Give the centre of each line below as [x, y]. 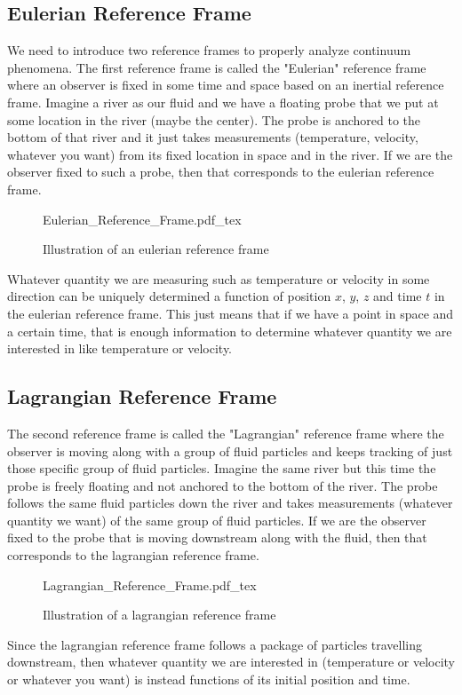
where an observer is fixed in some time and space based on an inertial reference [226, 85]
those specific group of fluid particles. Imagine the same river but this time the [222, 468]
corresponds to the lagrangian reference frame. [133, 555]
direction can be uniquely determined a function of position [169, 296]
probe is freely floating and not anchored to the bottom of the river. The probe [223, 485]
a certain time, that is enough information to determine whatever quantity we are [230, 331]
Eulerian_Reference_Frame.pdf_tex [142, 219]
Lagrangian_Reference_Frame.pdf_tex [150, 584]
